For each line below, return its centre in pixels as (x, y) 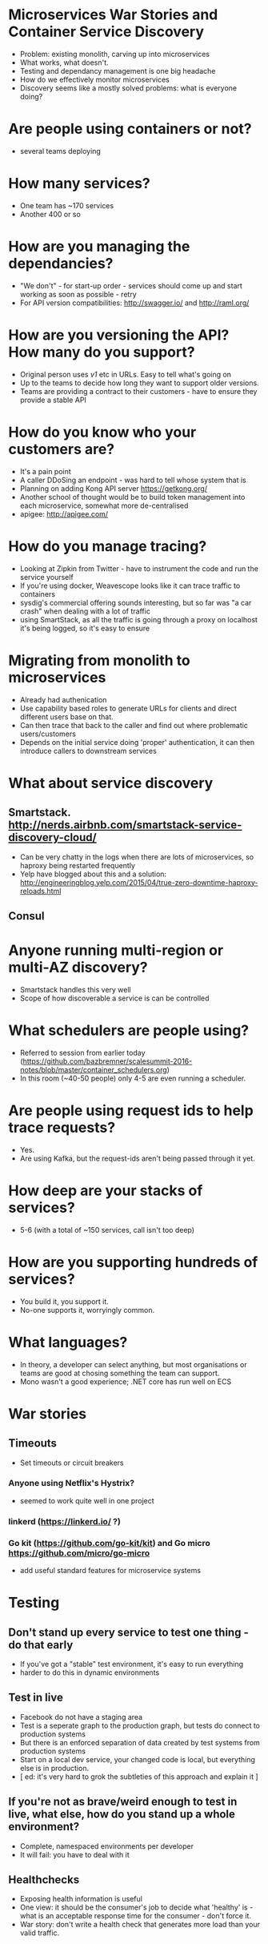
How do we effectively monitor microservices (94, 79)
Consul (27, 916)
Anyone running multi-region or (116, 950)
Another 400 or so (50, 214)
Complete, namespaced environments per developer (107, 1846)
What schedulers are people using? (129, 1030)
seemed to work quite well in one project (87, 1500)
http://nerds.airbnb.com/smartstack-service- (125, 825)
